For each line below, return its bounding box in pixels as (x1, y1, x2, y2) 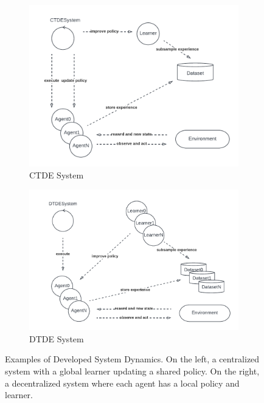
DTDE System (29, 332, 84, 345)
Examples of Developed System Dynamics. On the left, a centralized (5, 353, 260, 365)
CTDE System (29, 168, 84, 181)
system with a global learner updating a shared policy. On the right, (5, 365, 260, 378)
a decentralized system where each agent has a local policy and (5, 376, 240, 389)
